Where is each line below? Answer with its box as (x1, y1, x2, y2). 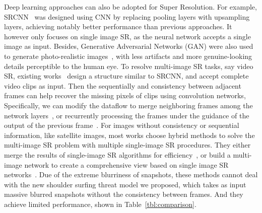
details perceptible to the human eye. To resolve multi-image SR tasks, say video (4, 60, 253, 71)
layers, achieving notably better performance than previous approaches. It (4, 21, 232, 32)
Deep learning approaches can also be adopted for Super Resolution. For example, (4, 2, 257, 12)
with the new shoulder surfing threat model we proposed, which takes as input (4, 179, 246, 189)
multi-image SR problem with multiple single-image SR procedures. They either (4, 139, 251, 150)
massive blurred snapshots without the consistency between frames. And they (4, 189, 243, 199)
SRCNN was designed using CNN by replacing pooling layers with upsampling (4, 11, 250, 22)
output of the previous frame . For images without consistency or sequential (4, 120, 239, 130)
